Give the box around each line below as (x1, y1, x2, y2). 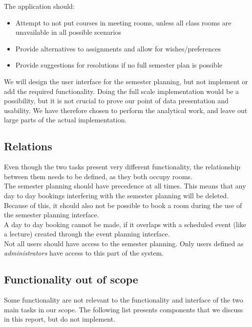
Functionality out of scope (4, 272, 138, 287)
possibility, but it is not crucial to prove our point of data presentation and (4, 95, 229, 106)
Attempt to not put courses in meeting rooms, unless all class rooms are (15, 17, 231, 27)
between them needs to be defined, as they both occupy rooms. (4, 171, 193, 181)
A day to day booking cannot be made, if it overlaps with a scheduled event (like (4, 219, 247, 229)
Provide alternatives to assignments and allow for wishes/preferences (15, 43, 221, 53)
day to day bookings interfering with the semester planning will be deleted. (4, 190, 229, 200)
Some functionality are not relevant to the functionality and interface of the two (4, 295, 243, 305)
